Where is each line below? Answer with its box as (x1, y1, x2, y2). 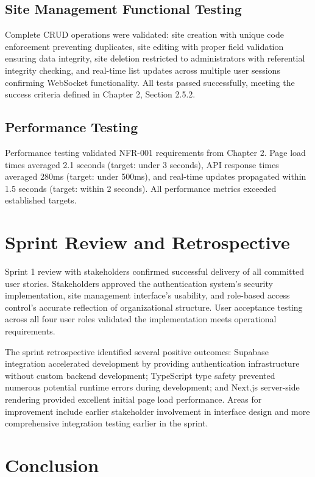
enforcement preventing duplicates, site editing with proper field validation (5, 40, 284, 52)
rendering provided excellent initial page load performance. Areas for (5, 393, 262, 405)
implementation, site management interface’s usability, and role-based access (5, 289, 290, 302)
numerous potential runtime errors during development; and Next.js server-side (5, 381, 300, 394)
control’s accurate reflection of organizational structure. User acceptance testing (5, 300, 303, 313)
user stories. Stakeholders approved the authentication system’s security (5, 277, 273, 289)
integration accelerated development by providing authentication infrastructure (5, 357, 300, 370)
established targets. (5, 194, 77, 207)
